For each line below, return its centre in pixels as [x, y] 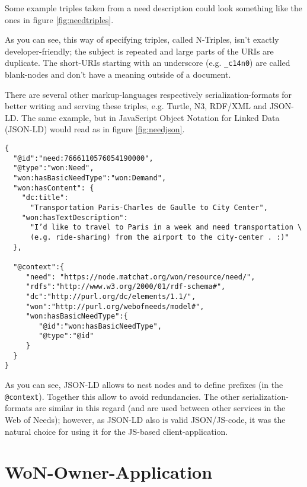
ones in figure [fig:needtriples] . [59, 19]
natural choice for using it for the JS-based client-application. [116, 431]
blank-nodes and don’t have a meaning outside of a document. [118, 74]
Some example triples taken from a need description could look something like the [153, 8]
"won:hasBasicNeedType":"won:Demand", [90, 178]
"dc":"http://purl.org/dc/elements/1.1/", [111, 296]
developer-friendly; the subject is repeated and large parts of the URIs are [139, 51]
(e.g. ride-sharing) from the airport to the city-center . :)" [159, 237]
